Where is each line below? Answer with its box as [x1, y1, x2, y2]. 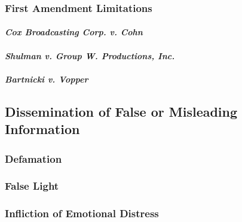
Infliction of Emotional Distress [5, 206, 159, 221]
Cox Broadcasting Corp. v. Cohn [5, 26, 143, 38]
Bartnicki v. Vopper [5, 72, 88, 85]
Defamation [5, 151, 62, 166]
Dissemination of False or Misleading [5, 102, 238, 120]
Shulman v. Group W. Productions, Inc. [5, 49, 175, 62]
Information [5, 120, 80, 138]
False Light [5, 178, 59, 193]
